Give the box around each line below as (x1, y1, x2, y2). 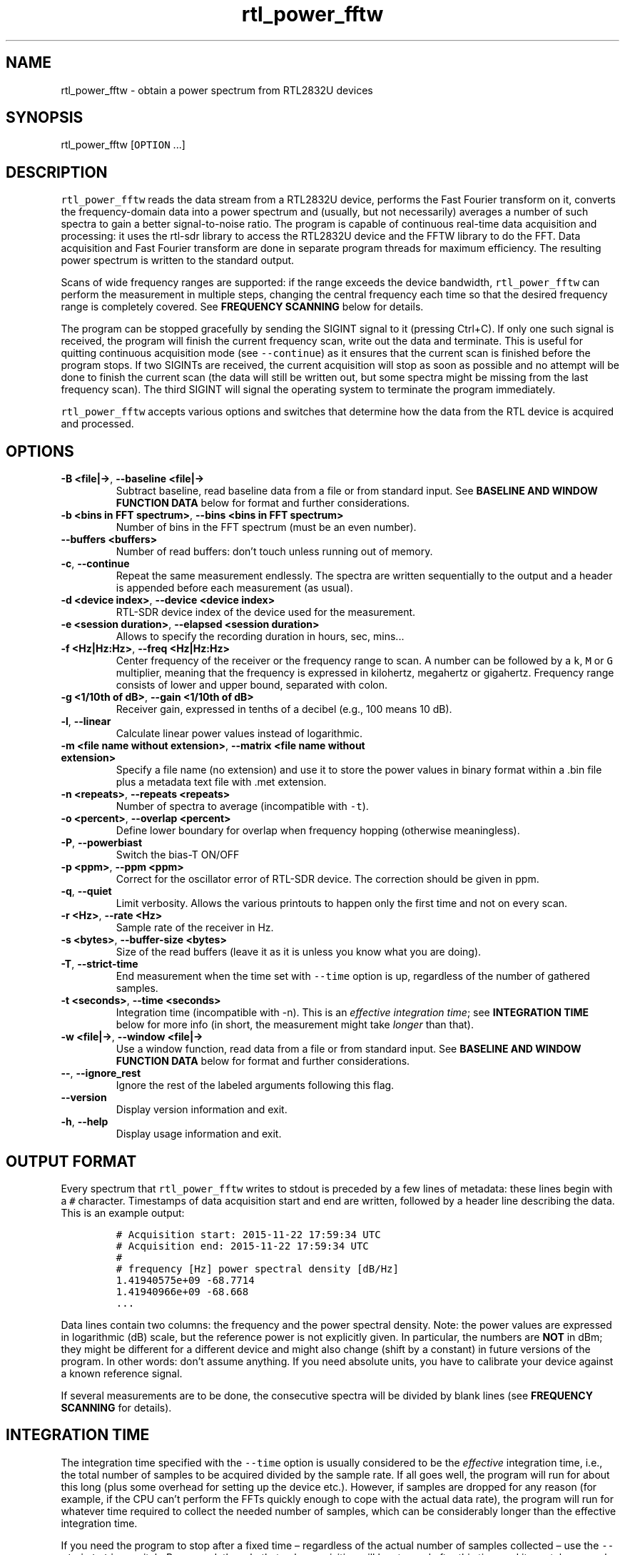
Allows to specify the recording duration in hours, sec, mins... (116, 630, 405, 643)
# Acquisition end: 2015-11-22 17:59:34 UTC (116, 1240, 369, 1252)
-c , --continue (61, 557, 130, 570)
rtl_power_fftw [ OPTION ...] (61, 138, 186, 151)
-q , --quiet (61, 885, 112, 898)
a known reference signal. (61, 1367, 183, 1379)
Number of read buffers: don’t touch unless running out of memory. (116, 545, 433, 558)
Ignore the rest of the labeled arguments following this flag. (116, 1079, 395, 1092)
